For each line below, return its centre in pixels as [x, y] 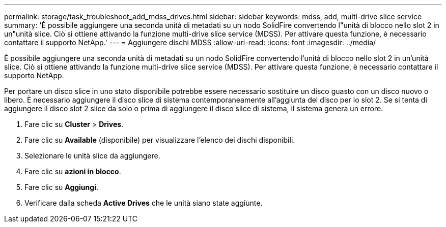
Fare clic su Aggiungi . [61, 187]
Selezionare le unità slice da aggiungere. [92, 156]
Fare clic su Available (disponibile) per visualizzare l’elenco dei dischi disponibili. [160, 140]
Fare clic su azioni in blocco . [73, 171]
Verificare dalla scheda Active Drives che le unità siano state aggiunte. [144, 203]
